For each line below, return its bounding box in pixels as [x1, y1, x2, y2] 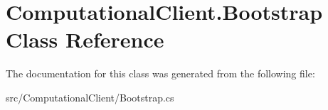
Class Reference [6, 25, 164, 54]
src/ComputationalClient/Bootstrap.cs [6, 89, 174, 104]
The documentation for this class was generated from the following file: [6, 66, 315, 81]
